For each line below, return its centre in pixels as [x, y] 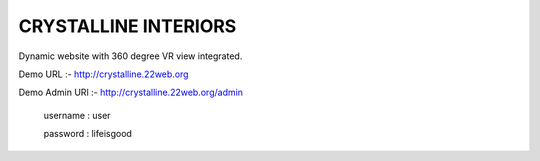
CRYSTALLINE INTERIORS [127, 26]
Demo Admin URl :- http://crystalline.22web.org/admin [131, 92]
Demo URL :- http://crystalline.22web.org [103, 74]
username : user [77, 115]
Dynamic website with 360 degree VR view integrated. [130, 56]
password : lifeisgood [87, 134]
